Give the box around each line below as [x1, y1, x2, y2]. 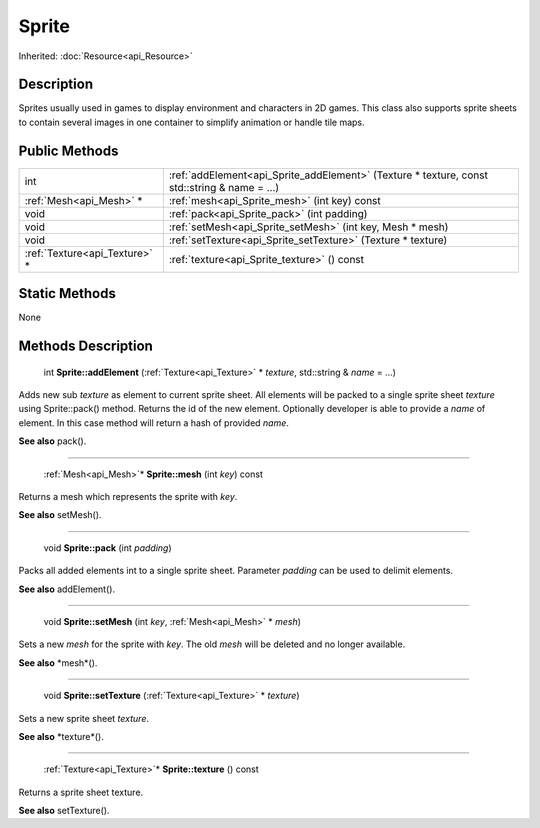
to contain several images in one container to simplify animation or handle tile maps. [18, 116, 365, 128]
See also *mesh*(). [18, 656, 98, 669]
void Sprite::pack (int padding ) [43, 541, 172, 554]
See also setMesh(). [18, 509, 102, 521]
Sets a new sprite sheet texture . [18, 712, 150, 724]
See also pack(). [18, 435, 87, 447]
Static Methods [18, 285, 117, 302]
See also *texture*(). [18, 730, 104, 742]
